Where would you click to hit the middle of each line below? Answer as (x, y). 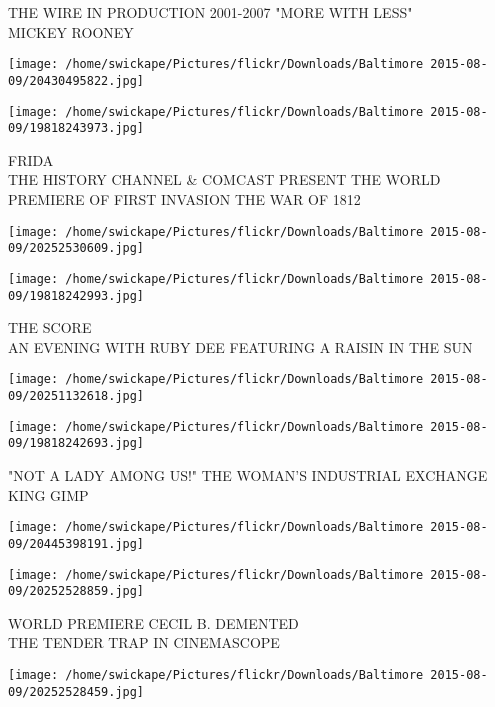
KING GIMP (48, 494)
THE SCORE (50, 327)
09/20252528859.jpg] (76, 591)
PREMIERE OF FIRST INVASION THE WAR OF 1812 (184, 199)
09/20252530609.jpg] (76, 248)
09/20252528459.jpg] (76, 691)
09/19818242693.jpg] (76, 443)
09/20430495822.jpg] (76, 80)
